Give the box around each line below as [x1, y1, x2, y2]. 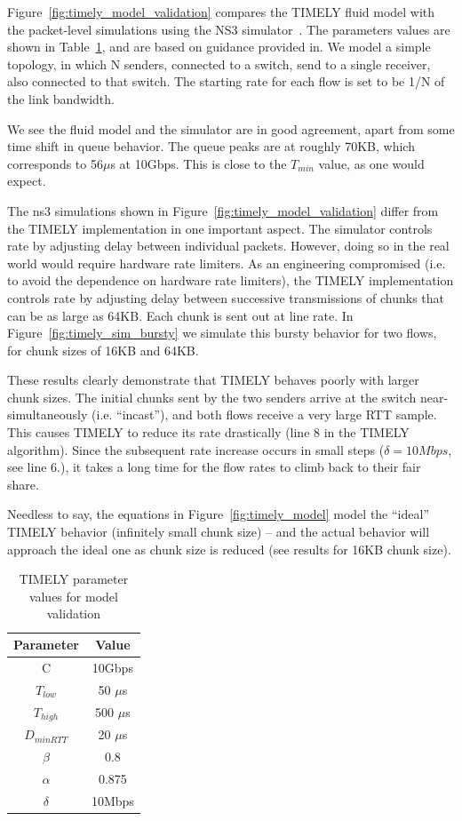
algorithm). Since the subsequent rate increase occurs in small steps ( [7, 440, 385, 458]
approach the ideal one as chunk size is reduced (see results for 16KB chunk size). [7, 539, 451, 558]
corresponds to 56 [7, 154, 103, 172]
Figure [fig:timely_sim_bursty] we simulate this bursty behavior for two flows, [7, 323, 437, 342]
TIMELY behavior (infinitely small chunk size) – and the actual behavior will [7, 522, 430, 541]
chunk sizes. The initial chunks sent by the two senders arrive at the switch [7, 387, 417, 406]
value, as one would [318, 154, 425, 172]
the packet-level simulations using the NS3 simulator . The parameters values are [7, 20, 450, 38]
